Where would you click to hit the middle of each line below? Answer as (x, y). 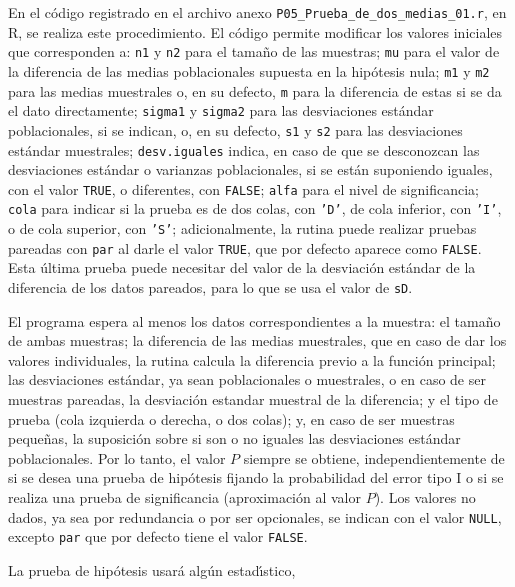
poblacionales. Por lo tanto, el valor (117, 457)
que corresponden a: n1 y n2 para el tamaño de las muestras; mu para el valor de (254, 51)
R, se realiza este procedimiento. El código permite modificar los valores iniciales (255, 31)
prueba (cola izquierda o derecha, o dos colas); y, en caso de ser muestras (231, 418)
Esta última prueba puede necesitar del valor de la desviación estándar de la (242, 267)
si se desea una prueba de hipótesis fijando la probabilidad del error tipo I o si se (256, 477)
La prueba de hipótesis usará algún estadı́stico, (152, 569)
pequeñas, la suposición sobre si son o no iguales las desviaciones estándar (234, 438)
